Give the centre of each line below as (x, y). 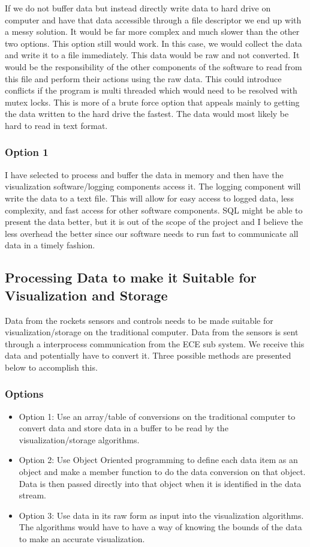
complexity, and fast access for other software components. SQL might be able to (154, 210)
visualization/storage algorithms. (79, 439)
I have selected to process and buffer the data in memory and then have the (144, 174)
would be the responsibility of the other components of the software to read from (154, 66)
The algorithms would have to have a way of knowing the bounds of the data (160, 527)
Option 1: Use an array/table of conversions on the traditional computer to (157, 416)
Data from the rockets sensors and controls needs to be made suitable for (139, 320)
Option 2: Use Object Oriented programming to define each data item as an (158, 460)
